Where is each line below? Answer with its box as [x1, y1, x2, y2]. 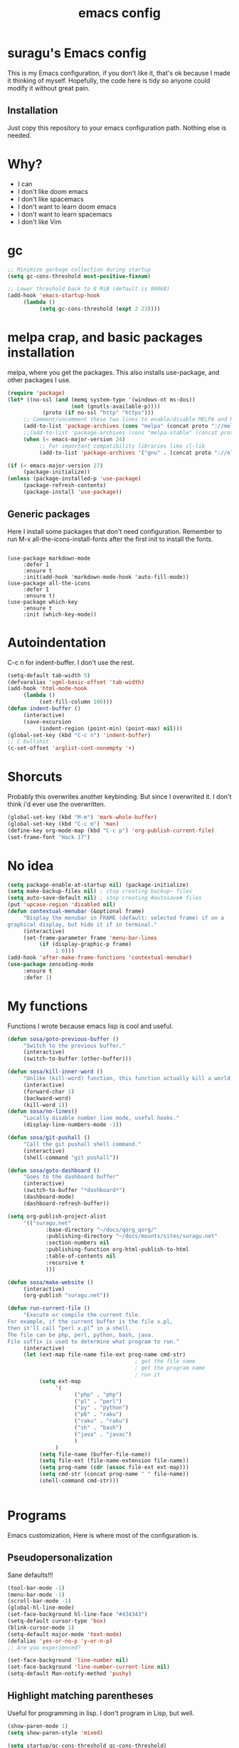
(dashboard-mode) [23, 1193, 75, 1201]
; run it [134, 1371, 161, 1378]
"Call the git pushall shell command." [23, 1141, 142, 1148]
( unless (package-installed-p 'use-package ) [7, 475, 142, 483]
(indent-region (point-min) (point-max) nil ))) [38, 725, 183, 732]
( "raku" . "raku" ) [74, 1417, 129, 1425]
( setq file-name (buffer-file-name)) [38, 1451, 152, 1458]
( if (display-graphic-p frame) [38, 941, 132, 948]
